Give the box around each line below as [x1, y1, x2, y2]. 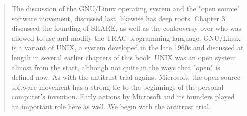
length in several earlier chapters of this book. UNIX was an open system [11, 52, 236, 62]
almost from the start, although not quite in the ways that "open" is [11, 62, 220, 72]
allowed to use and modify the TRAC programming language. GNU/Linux [11, 32, 241, 43]
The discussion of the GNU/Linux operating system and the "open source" [11, 3, 240, 13]
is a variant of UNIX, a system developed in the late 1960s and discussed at [11, 42, 244, 53]
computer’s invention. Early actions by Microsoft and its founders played [11, 91, 235, 102]
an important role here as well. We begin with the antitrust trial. [11, 101, 211, 111]
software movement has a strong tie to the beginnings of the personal [11, 81, 224, 92]
